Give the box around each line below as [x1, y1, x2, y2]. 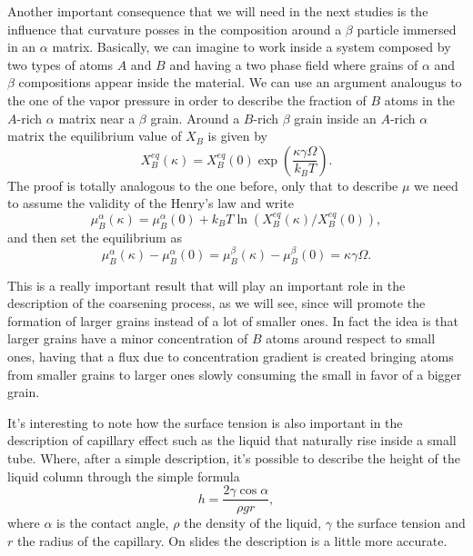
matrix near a [58, 108, 136, 127]
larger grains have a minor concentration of [7, 329, 248, 348]
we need [414, 175, 458, 194]
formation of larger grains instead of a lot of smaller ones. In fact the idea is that [7, 311, 459, 330]
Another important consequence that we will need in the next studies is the [7, 2, 428, 20]
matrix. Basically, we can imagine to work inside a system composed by [52, 37, 451, 56]
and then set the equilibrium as [7, 227, 182, 246]
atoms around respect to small [266, 329, 436, 348]
